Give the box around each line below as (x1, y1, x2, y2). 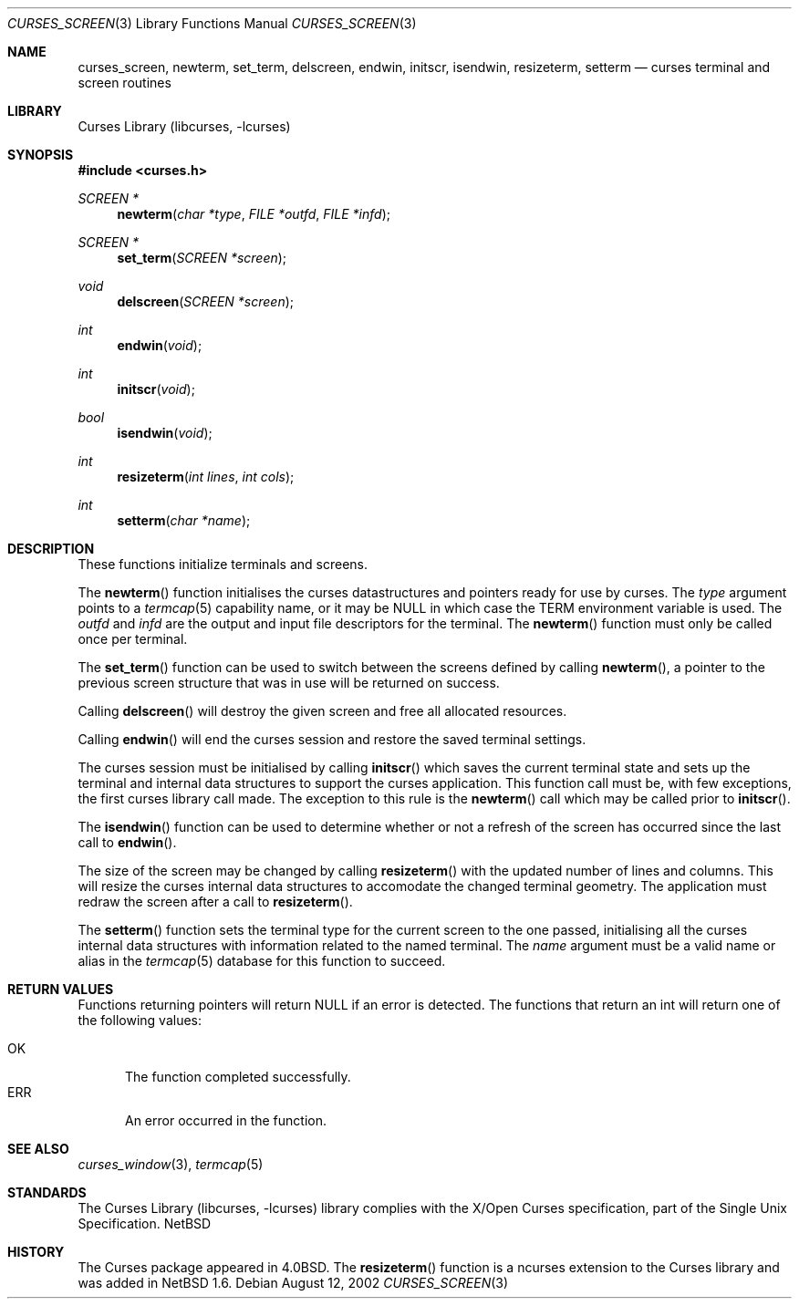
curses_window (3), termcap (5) (78, 1156, 264, 1172)
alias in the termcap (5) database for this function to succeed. (78, 953, 446, 969)
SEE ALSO (7, 1141, 69, 1156)
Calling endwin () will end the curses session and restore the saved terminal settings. (78, 731, 586, 747)
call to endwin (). (78, 834, 177, 850)
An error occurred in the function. (125, 1113, 327, 1128)
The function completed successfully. (125, 1069, 351, 1084)
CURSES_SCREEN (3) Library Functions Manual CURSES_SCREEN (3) (7, 16, 417, 31)
